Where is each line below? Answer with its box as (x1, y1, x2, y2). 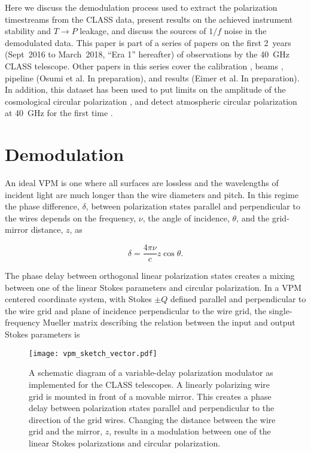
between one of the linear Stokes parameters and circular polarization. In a (5, 281, 279, 293)
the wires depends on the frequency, (5, 211, 136, 224)
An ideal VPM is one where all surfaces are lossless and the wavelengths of (5, 177, 279, 189)
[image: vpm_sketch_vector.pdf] (29, 349, 157, 358)
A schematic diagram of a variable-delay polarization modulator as (29, 366, 273, 379)
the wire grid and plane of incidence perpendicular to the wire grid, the (5, 304, 266, 317)
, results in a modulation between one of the (109, 425, 271, 437)
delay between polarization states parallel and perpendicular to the (29, 402, 275, 414)
